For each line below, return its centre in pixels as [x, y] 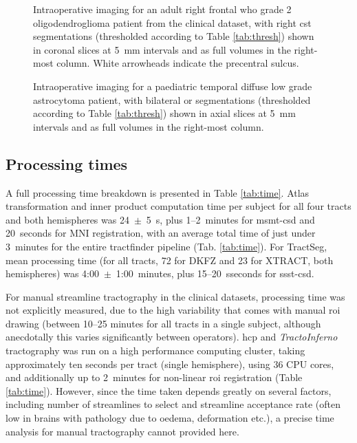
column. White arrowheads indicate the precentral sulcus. [178, 63]
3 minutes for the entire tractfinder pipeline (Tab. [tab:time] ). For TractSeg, [166, 246]
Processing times [67, 163]
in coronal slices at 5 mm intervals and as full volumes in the [162, 49]
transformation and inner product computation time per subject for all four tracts [178, 206]
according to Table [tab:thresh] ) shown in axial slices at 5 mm [164, 113]
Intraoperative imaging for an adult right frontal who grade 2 [162, 9]
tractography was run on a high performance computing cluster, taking [155, 350]
